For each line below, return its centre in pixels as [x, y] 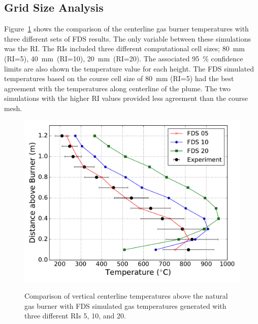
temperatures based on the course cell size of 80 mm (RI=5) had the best [119, 78]
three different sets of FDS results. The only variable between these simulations [127, 38]
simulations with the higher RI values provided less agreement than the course [126, 98]
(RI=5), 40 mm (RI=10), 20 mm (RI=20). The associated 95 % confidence [124, 58]
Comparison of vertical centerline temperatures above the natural [126, 296]
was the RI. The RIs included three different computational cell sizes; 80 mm [124, 48]
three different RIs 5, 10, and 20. [75, 316]
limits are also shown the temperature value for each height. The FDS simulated [129, 68]
